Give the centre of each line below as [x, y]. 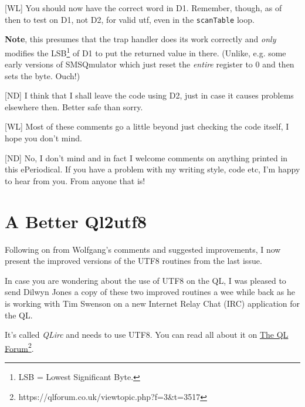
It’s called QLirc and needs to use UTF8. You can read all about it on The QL [147, 335]
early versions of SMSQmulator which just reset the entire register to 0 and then [150, 64]
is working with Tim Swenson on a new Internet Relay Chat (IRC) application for [152, 303]
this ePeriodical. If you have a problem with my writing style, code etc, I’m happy [152, 169]
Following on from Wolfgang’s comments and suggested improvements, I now [143, 249]
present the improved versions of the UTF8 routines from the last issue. [133, 261]
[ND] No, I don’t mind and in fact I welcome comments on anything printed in [146, 157]
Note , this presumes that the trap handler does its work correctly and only [140, 39]
